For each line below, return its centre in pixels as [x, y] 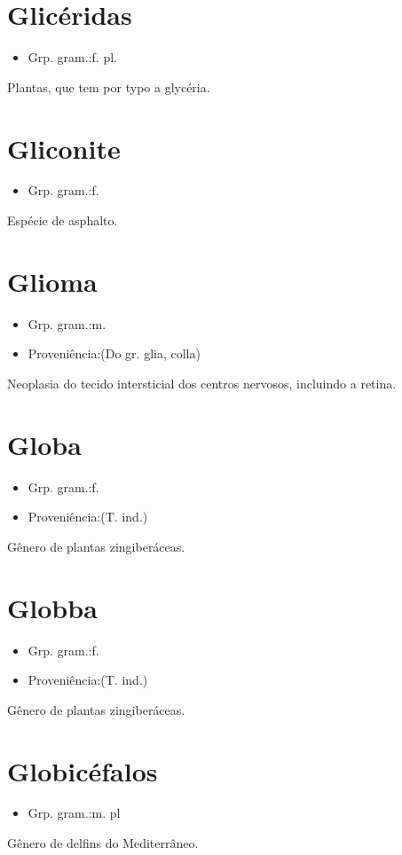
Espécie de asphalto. [63, 220]
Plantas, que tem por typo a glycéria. [109, 86]
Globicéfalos [83, 770]
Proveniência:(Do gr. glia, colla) [114, 353]
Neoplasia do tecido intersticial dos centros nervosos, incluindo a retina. [202, 383]
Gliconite [64, 148]
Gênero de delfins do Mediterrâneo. [103, 843]
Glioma [52, 281]
